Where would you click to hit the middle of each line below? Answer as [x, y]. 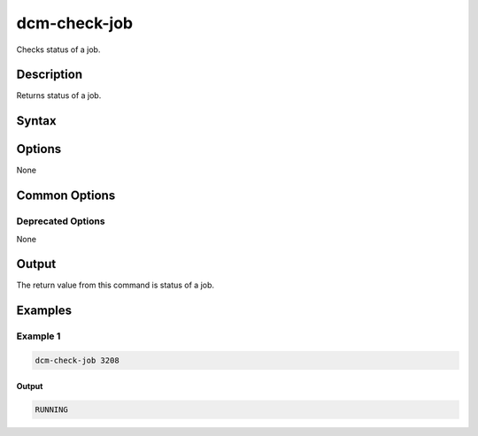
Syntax [36, 121]
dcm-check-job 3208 [77, 360]
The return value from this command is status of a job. [116, 285]
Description [50, 75]
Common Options [66, 196]
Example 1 [39, 336]
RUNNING [51, 409]
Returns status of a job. [59, 96]
